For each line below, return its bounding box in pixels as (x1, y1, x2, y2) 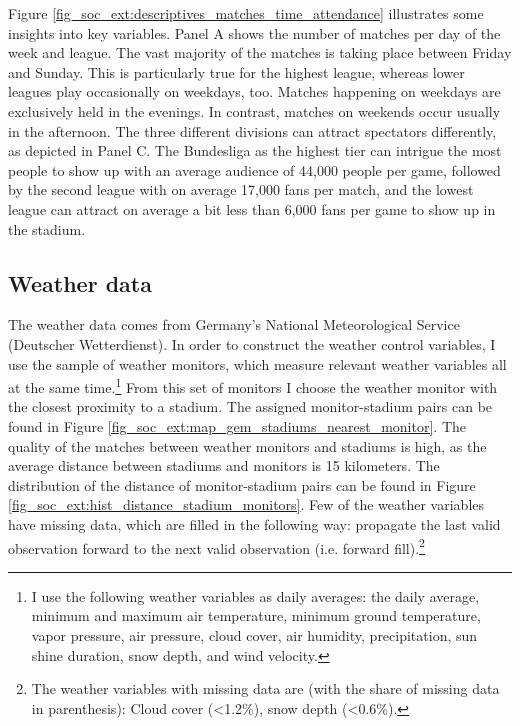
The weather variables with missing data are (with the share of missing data (31, 678, 500, 699)
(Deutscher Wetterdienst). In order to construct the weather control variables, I (8, 333, 496, 354)
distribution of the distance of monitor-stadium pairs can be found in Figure (8, 474, 476, 495)
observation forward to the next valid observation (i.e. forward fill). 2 (8, 534, 425, 558)
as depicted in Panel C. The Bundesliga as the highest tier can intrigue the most (8, 140, 502, 161)
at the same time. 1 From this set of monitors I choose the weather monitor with (8, 374, 498, 397)
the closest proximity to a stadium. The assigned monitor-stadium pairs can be (8, 396, 493, 417)
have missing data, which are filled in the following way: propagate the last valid (8, 513, 501, 534)
